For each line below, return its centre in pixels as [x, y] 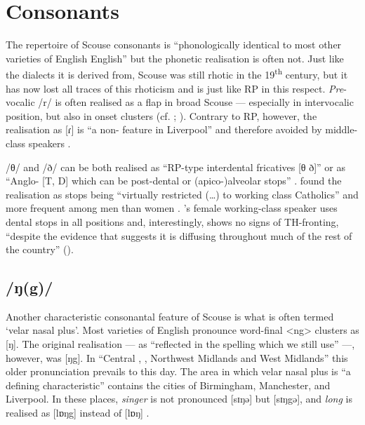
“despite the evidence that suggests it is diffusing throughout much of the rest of [179, 235]
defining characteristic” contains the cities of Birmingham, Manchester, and [168, 385]
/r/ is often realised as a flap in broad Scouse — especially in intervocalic [196, 102]
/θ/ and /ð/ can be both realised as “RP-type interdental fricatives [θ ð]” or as [176, 167]
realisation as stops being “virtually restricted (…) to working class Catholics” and [182, 194]
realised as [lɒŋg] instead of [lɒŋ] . [78, 413]
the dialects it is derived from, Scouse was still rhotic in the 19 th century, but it [177, 73]
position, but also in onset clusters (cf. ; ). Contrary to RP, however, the [161, 115]
